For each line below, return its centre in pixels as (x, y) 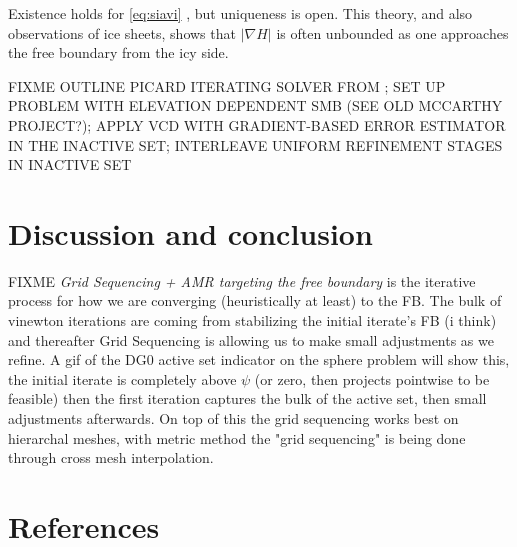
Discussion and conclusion (190, 232)
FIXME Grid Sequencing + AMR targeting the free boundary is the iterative (242, 280)
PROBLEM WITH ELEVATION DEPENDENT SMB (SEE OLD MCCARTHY (255, 105)
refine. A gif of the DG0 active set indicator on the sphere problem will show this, (259, 359)
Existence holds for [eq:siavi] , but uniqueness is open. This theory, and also (240, 13)
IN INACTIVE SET (70, 164)
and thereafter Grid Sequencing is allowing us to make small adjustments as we (251, 339)
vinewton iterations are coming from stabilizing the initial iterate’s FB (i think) (252, 320)
